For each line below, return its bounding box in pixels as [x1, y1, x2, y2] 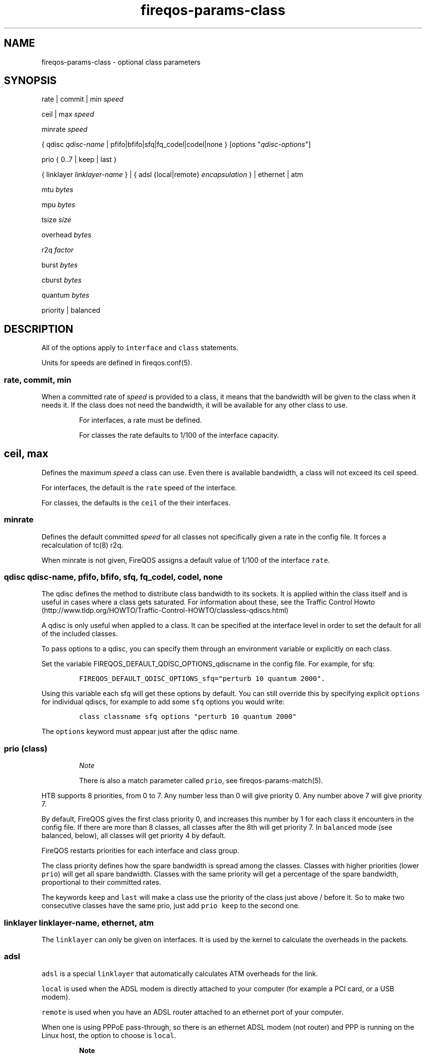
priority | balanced [41, 306, 101, 315]
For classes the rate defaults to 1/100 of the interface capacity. [79, 431, 279, 440]
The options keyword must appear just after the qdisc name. [41, 727, 240, 736]
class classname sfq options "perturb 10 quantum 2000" [79, 713, 297, 721]
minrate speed [41, 125, 88, 134]
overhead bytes [41, 231, 91, 239]
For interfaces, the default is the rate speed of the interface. [41, 483, 237, 492]
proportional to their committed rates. [41, 878, 161, 887]
